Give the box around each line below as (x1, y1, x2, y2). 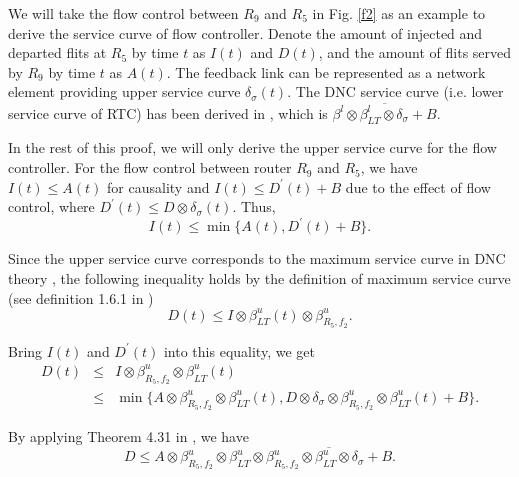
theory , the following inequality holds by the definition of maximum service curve (8, 267, 511, 288)
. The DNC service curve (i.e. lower (287, 81, 504, 102)
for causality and (107, 176, 210, 197)
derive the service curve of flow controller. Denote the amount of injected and (8, 22, 483, 43)
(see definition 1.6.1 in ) (8, 287, 154, 308)
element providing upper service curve (8, 81, 241, 102)
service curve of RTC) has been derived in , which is (8, 102, 328, 123)
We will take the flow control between (8, 3, 239, 23)
